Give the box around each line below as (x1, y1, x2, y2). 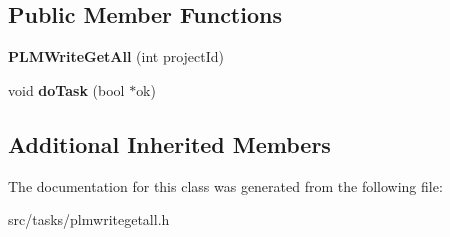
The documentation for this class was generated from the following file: (8, 175, 443, 196)
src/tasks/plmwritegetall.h (8, 209, 170, 230)
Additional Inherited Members (8, 128, 331, 159)
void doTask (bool (8, 79, 125, 100)
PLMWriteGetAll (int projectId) (8, 46, 225, 67)
